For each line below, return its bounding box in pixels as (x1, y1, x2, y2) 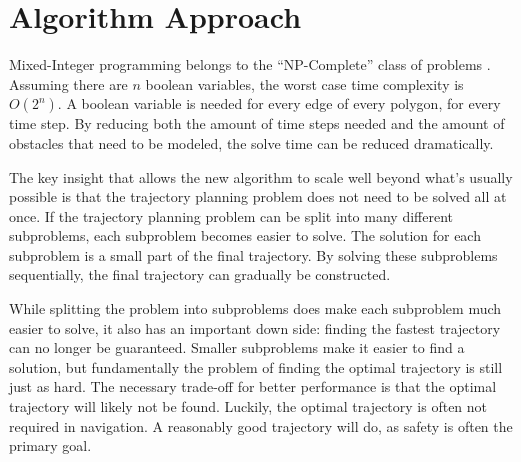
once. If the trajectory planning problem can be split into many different (9, 205, 453, 226)
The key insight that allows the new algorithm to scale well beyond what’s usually (9, 166, 513, 187)
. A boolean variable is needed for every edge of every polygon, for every (57, 93, 501, 114)
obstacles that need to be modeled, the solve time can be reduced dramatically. (9, 132, 494, 153)
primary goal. (9, 435, 92, 456)
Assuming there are (9, 73, 128, 94)
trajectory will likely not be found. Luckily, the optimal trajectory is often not (9, 396, 488, 417)
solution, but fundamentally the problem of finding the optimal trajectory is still (9, 356, 503, 377)
